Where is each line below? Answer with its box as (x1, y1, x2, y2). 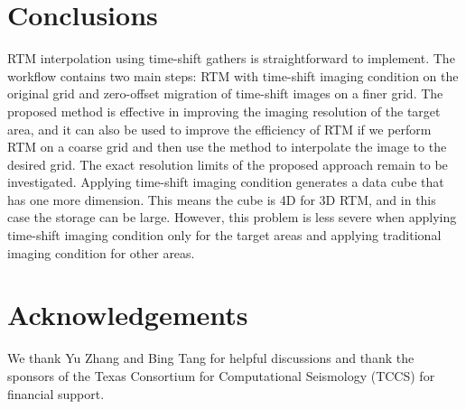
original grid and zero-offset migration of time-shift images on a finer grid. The (7, 84, 443, 103)
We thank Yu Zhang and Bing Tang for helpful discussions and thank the (7, 349, 415, 367)
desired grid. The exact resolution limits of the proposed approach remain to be (7, 154, 448, 173)
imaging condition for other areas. (7, 243, 195, 262)
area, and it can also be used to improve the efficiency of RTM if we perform (7, 119, 432, 138)
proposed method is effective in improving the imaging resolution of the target (7, 101, 441, 120)
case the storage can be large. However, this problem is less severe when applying (7, 208, 457, 227)
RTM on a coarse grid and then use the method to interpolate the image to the (7, 137, 447, 156)
